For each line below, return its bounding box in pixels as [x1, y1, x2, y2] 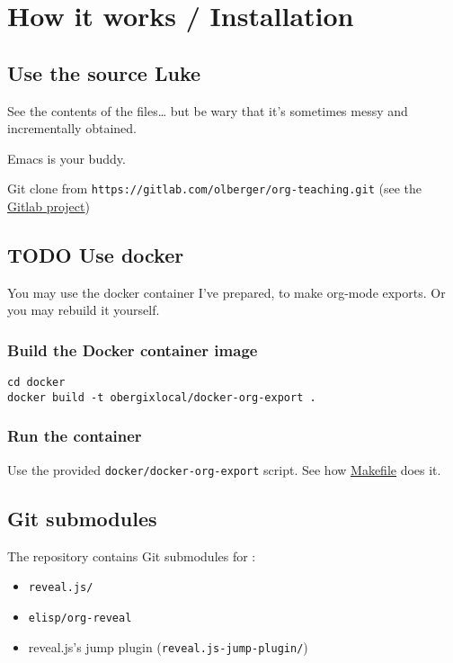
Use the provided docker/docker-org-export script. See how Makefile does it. [7, 460, 441, 479]
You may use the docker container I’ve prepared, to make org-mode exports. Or [7, 282, 446, 301]
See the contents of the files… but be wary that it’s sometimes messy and [7, 101, 408, 120]
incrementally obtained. [7, 119, 137, 138]
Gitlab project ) [7, 197, 90, 216]
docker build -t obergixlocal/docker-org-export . [7, 390, 316, 404]
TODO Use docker [7, 241, 184, 268]
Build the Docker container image [7, 338, 258, 361]
